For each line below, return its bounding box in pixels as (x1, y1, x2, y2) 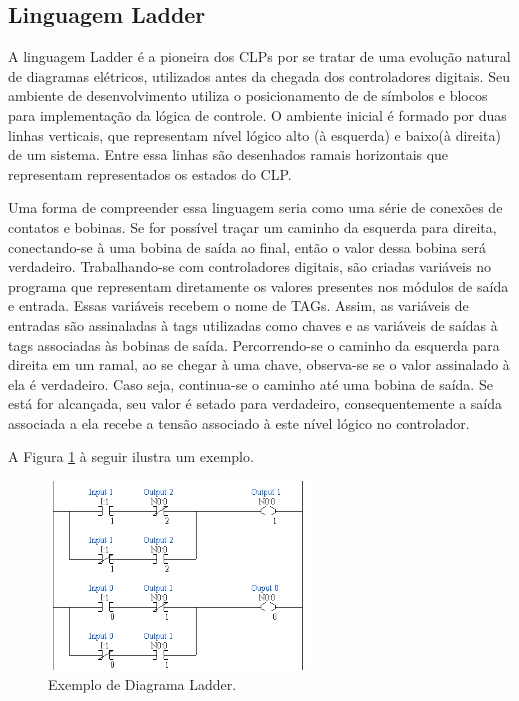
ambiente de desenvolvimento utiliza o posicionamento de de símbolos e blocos (8, 85, 488, 106)
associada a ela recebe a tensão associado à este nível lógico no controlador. (8, 412, 470, 433)
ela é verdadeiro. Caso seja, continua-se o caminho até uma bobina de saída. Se (8, 373, 493, 394)
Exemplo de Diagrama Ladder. (48, 673, 237, 694)
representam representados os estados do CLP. (8, 163, 292, 184)
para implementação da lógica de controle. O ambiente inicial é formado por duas (8, 104, 507, 125)
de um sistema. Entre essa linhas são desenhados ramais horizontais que (8, 144, 449, 165)
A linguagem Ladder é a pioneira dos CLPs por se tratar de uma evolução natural (8, 46, 511, 67)
